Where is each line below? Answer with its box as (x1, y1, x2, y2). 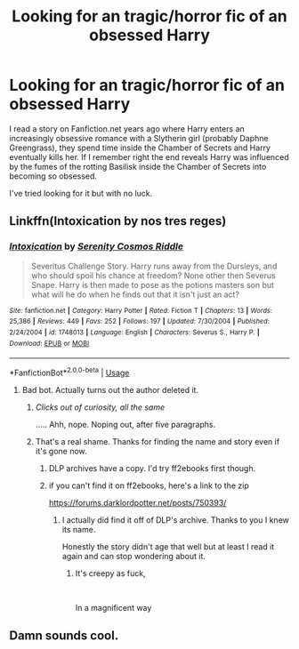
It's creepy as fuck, (75, 567, 146, 579)
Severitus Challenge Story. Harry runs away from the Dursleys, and (30, 260, 278, 271)
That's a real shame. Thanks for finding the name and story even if (35, 436, 280, 446)
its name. (61, 524, 96, 534)
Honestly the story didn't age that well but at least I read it (61, 541, 275, 552)
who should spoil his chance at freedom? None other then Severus (30, 269, 276, 281)
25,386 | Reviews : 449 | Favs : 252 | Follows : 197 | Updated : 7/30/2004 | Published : (9, 317, 270, 326)
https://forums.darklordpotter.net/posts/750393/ (48, 497, 227, 508)
